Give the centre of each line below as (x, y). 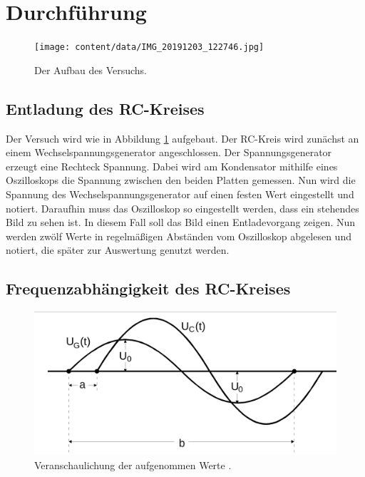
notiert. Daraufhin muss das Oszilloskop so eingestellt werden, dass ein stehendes (182, 208)
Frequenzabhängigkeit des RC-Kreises (148, 288)
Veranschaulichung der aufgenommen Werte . (133, 465)
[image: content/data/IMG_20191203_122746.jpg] (149, 47)
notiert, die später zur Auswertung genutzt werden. (118, 250)
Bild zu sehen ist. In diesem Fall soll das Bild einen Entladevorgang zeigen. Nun (181, 222)
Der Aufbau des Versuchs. (91, 70)
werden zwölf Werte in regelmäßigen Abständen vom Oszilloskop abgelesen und (179, 236)
